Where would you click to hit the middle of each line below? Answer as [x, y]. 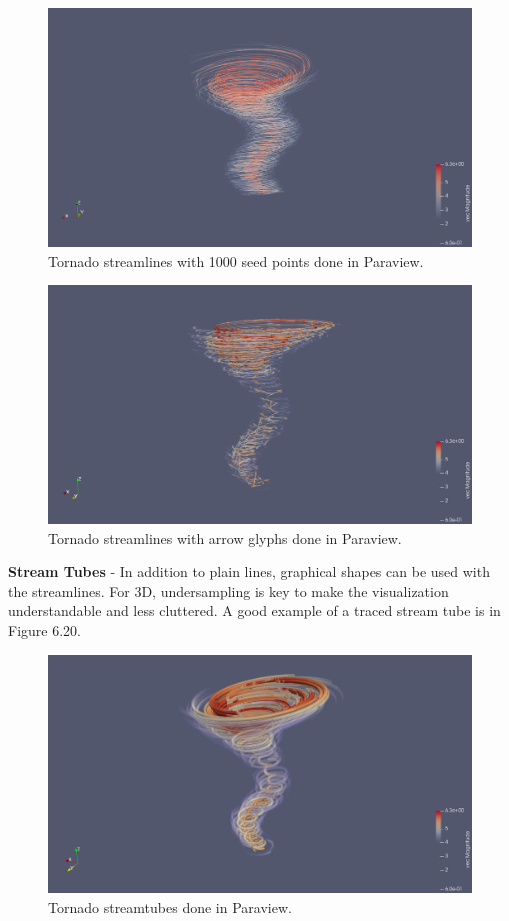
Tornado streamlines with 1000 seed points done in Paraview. [236, 260]
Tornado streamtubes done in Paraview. [170, 907]
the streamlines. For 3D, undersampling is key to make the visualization [228, 590]
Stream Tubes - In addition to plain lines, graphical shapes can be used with [249, 571]
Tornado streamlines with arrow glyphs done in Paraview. [225, 537]
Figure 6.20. [44, 629]
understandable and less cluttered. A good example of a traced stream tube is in [254, 610]
